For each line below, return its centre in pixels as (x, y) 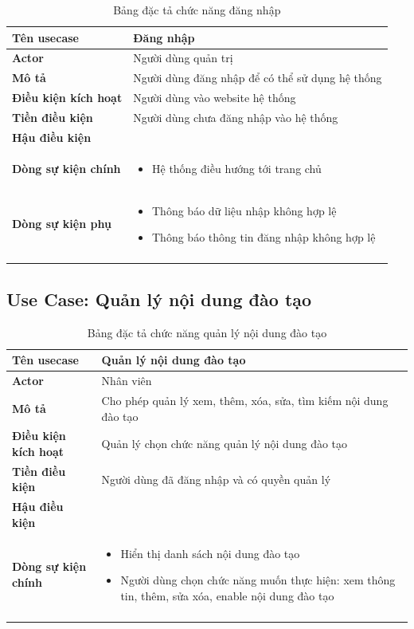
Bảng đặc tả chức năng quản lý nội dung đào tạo (207, 332)
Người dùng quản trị (183, 58)
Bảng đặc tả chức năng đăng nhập (197, 10)
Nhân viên (127, 381)
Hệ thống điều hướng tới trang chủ (237, 168)
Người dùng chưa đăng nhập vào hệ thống (236, 117)
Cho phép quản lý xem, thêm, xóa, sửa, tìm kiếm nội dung (245, 400)
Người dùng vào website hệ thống (215, 98)
